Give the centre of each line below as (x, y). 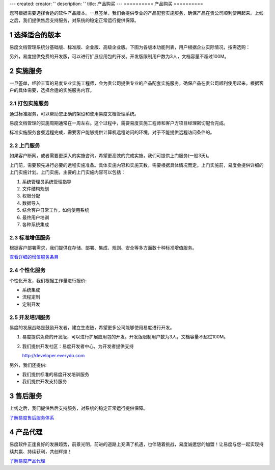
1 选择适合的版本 (35, 35)
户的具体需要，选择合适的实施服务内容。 (52, 90)
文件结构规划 (36, 189)
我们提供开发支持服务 (45, 381)
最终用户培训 (36, 217)
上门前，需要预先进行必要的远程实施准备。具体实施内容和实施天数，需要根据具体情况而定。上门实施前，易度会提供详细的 (136, 165)
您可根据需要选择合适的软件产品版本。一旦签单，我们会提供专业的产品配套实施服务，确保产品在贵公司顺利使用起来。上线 (136, 13)
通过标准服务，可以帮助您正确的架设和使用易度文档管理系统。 (74, 114)
